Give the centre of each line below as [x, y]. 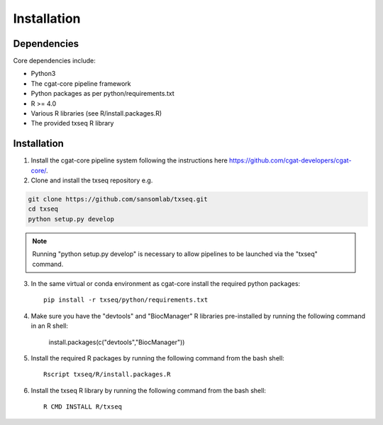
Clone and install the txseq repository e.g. [92, 180]
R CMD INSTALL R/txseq [83, 407]
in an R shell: [50, 326]
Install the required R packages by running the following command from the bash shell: [158, 358]
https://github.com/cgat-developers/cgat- [290, 160]
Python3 [43, 74]
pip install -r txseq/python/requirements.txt [126, 300]
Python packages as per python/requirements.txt [103, 94]
